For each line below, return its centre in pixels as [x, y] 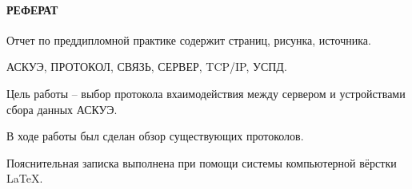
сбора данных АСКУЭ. [62, 109]
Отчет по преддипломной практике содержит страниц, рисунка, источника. [189, 39]
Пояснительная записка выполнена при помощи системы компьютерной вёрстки [202, 162]
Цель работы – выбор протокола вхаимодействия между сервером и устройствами [206, 93]
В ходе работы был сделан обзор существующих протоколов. [155, 136]
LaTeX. [25, 178]
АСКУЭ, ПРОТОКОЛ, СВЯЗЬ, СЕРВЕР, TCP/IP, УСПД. [147, 67]
